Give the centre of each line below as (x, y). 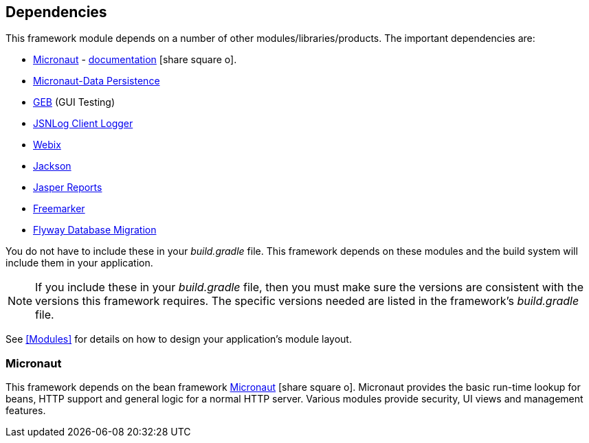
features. (26, 411)
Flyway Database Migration (95, 230)
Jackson (52, 166)
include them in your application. (79, 263)
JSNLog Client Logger (83, 124)
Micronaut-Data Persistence (97, 81)
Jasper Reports (68, 188)
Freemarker (59, 209)
